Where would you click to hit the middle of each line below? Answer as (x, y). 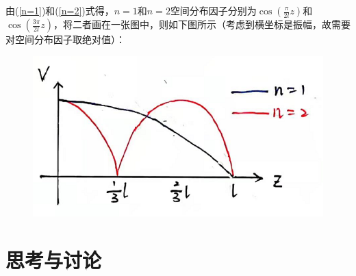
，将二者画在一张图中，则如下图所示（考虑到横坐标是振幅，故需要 (202, 24)
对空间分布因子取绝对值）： (65, 39)
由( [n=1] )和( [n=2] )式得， (60, 10)
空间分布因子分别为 (213, 10)
